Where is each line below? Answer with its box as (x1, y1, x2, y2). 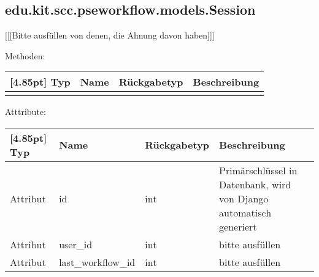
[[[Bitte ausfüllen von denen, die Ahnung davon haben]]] (5, 29, 215, 42)
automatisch (219, 205, 272, 220)
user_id (59, 237, 93, 251)
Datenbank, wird (219, 177, 291, 191)
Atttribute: (5, 105, 46, 118)
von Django (219, 191, 269, 205)
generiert (219, 219, 257, 234)
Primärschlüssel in (219, 163, 298, 177)
